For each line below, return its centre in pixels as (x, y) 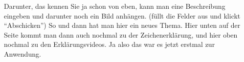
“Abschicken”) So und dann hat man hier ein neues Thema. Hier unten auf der (122, 25)
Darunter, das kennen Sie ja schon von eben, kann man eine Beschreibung (115, 6)
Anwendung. (22, 53)
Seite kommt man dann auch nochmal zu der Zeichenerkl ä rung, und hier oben (121, 34)
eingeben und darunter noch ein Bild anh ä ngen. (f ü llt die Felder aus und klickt (122, 15)
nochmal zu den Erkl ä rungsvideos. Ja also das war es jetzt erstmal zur (110, 44)
